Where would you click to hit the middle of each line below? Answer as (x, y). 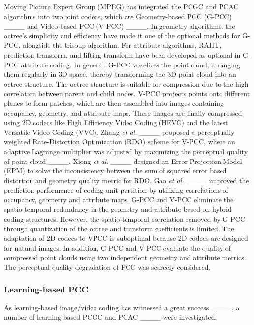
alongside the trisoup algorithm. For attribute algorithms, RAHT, (122, 45)
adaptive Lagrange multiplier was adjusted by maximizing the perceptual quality (126, 151)
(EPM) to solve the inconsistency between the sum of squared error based (115, 171)
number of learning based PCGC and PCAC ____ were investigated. (111, 317)
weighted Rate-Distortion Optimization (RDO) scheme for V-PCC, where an (120, 142)
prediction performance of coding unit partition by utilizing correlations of (116, 190)
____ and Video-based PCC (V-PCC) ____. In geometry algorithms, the (120, 26)
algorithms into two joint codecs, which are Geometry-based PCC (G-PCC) (118, 16)
